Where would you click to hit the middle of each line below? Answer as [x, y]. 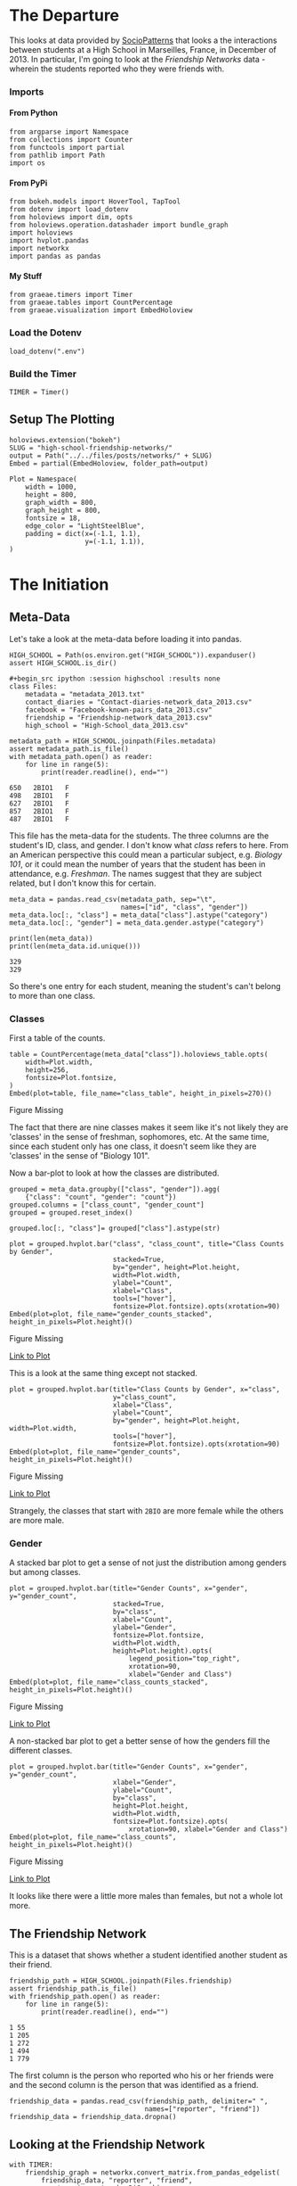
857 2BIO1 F [39, 811]
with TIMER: [31, 2165]
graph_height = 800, [63, 510]
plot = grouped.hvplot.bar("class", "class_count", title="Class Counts [147, 1244]
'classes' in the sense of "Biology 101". [80, 1156]
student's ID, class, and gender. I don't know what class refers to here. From [149, 845]
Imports [27, 92]
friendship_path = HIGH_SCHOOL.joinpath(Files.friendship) [121, 1981]
